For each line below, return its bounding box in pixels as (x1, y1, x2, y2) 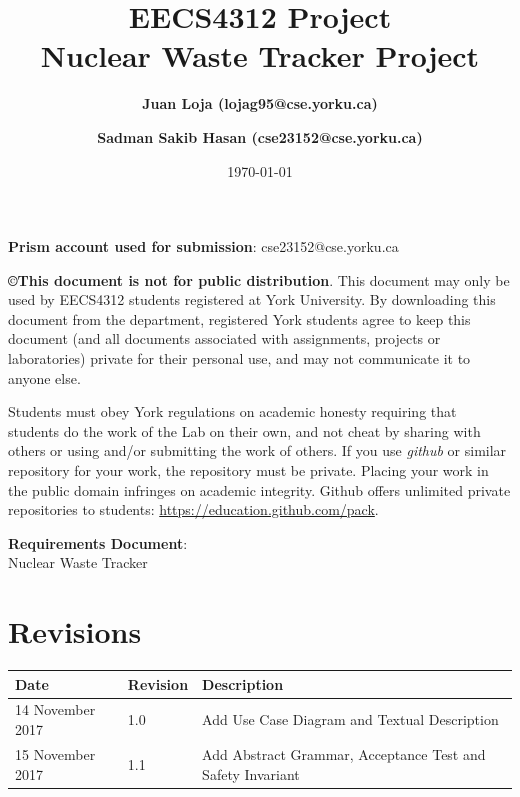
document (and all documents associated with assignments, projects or (8, 328, 441, 349)
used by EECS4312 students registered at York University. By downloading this (8, 289, 496, 310)
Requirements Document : (8, 532, 188, 553)
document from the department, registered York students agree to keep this (8, 308, 471, 329)
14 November (15, 699, 96, 720)
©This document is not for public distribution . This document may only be (8, 269, 510, 290)
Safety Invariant (202, 763, 300, 784)
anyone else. (8, 367, 81, 388)
